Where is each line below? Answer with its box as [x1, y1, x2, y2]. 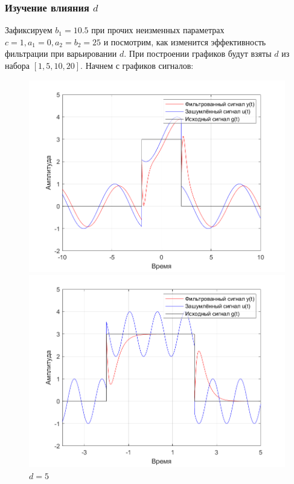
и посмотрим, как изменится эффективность [103, 35, 266, 48]
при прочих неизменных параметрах [91, 24, 225, 36]
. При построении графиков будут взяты [124, 47, 272, 60]
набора [5, 59, 30, 71]
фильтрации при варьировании [5, 47, 117, 60]
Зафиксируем [5, 24, 53, 36]
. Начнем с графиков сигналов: [80, 59, 194, 71]
